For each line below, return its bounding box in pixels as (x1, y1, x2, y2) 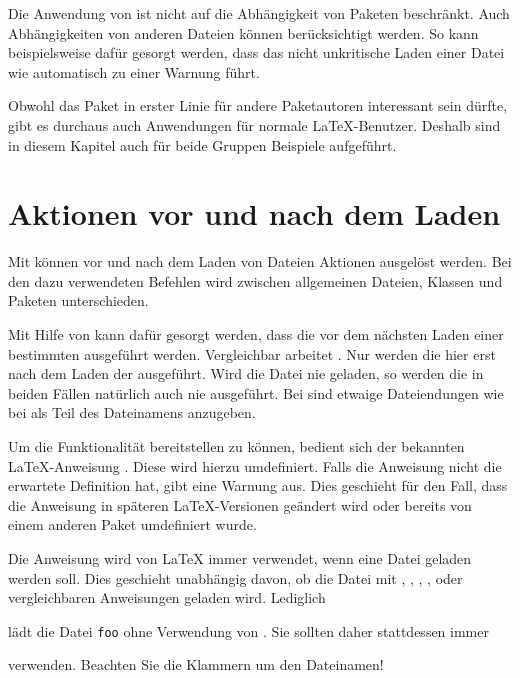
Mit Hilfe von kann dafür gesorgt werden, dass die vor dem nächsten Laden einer (8, 324, 504, 345)
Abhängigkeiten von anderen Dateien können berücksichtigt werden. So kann (8, 22, 479, 43)
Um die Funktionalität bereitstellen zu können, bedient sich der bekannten (8, 436, 465, 457)
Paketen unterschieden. (8, 290, 149, 311)
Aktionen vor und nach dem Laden (8, 193, 501, 234)
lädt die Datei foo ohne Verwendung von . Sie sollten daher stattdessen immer (8, 620, 489, 641)
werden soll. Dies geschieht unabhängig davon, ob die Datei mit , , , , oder (8, 567, 463, 588)
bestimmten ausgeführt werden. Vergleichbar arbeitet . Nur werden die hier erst (8, 343, 496, 364)
